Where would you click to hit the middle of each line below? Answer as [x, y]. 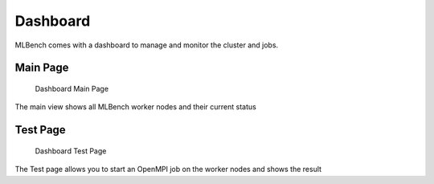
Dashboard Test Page [71, 151]
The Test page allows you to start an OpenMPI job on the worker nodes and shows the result [168, 170]
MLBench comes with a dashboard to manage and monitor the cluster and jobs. [147, 45]
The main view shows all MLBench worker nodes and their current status [135, 107]
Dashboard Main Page [72, 88]
